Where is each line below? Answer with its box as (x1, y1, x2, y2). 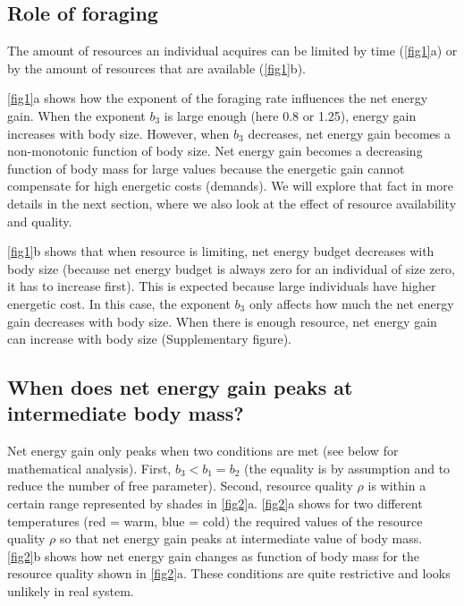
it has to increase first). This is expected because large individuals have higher (7, 277, 436, 295)
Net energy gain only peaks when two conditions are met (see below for (7, 441, 399, 460)
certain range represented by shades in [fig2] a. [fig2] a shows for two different (7, 494, 423, 513)
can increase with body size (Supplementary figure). (7, 329, 292, 348)
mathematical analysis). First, (7, 458, 172, 477)
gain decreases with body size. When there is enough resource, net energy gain (7, 312, 437, 330)
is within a (367, 476, 426, 495)
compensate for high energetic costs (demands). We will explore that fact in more (7, 176, 453, 195)
